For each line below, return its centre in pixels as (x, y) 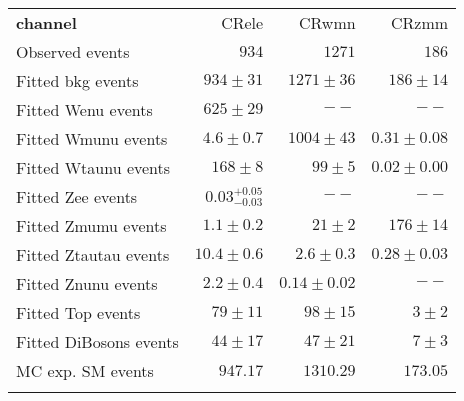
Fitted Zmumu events (91, 225)
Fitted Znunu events (87, 283)
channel (46, 22)
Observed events (73, 51)
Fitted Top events (78, 312)
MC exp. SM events (85, 370)
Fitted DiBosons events (97, 341)
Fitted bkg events (77, 80)
